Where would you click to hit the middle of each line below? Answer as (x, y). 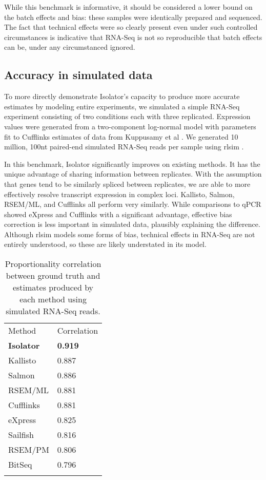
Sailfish (21, 435)
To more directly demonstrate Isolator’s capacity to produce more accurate (122, 96)
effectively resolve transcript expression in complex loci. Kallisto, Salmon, (119, 194)
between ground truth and (53, 276)
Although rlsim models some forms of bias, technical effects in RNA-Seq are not (130, 234)
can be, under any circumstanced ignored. (70, 47)
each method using (53, 299)
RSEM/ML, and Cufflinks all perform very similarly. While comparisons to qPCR (133, 204)
